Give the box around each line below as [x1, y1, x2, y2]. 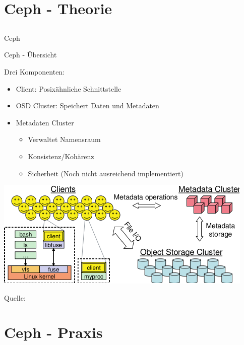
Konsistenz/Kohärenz [28, 151, 94, 161]
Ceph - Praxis [4, 322, 103, 342]
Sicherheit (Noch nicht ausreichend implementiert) [28, 168, 184, 178]
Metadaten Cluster [16, 117, 74, 127]
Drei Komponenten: [4, 66, 65, 77]
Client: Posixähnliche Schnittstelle [16, 83, 121, 94]
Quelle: [4, 292, 26, 303]
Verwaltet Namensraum [28, 134, 101, 145]
